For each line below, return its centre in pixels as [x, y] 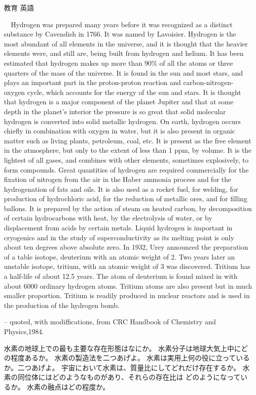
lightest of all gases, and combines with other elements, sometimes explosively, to [126, 159]
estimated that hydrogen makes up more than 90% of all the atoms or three [119, 63]
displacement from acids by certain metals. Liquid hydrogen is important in [118, 228]
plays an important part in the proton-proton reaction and [92, 82]
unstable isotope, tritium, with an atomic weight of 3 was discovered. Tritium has [127, 266]
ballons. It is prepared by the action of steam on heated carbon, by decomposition [128, 208]
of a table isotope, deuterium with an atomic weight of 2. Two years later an [120, 256]
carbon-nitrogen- [208, 82]
